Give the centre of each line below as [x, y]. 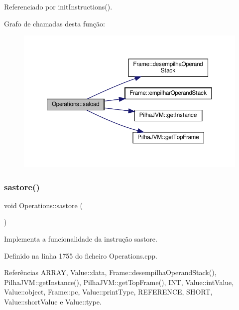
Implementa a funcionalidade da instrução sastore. [81, 238]
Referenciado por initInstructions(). [58, 6]
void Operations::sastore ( [43, 205]
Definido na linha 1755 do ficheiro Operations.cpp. [81, 255]
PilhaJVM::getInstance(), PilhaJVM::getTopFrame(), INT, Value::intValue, [119, 282]
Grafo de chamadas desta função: [55, 23]
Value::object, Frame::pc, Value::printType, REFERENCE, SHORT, [108, 292]
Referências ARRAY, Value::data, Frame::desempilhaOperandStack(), [110, 272]
